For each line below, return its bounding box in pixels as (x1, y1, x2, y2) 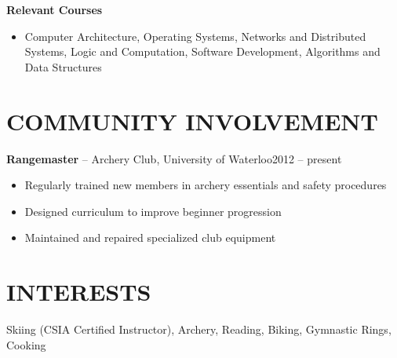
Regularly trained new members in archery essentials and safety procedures (24, 177, 387, 193)
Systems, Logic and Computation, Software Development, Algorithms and (24, 43, 381, 60)
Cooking (6, 336, 46, 353)
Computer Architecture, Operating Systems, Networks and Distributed (24, 27, 366, 44)
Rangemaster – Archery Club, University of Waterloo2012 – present (6, 150, 342, 166)
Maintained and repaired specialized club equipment (24, 229, 276, 246)
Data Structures (24, 58, 102, 75)
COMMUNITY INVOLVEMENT (6, 104, 378, 137)
